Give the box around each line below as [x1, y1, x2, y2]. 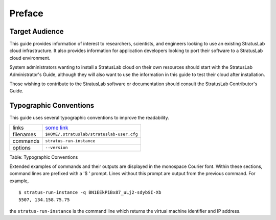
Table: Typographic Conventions [9, 154, 78, 160]
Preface [9, 8, 43, 19]
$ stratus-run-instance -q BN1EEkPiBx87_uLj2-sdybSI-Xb [18, 189, 162, 195]
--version [45, 145, 68, 151]
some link [45, 124, 68, 131]
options [12, 144, 31, 151]
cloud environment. [9, 55, 51, 61]
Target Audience [9, 27, 64, 36]
